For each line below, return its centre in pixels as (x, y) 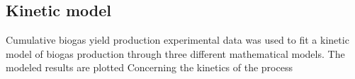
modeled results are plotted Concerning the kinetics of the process (149, 67)
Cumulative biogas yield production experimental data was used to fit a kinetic (177, 40)
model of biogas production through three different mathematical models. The (175, 53)
